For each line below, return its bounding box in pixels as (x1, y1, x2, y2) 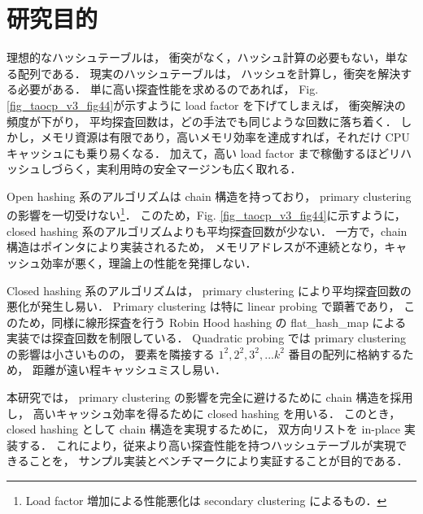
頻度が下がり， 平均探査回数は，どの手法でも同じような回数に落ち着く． (7, 112, 397, 129)
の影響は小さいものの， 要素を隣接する (7, 345, 215, 362)
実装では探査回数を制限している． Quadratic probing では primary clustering (7, 329, 407, 346)
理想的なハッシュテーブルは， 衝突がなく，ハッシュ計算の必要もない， (7, 49, 386, 66)
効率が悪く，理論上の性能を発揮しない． (40, 254, 257, 271)
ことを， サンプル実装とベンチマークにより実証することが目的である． (28, 452, 408, 469)
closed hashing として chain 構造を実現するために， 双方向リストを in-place (7, 420, 400, 438)
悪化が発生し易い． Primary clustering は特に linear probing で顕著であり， (7, 298, 400, 315)
